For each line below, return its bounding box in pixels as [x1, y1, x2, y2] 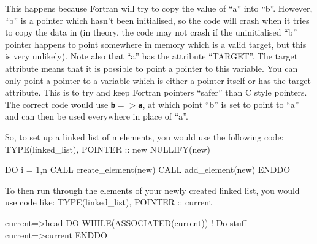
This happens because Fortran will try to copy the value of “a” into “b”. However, [5, 2, 313, 14]
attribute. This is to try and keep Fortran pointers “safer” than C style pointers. [5, 86, 307, 99]
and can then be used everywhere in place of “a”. [5, 110, 188, 123]
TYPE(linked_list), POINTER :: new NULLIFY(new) [5, 142, 210, 155]
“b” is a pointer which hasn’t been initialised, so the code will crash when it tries [5, 13, 310, 26]
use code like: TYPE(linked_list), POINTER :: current [5, 196, 213, 208]
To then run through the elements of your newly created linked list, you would [5, 183, 300, 196]
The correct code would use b [5, 97, 115, 110]
